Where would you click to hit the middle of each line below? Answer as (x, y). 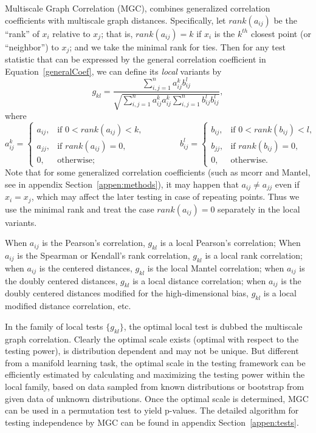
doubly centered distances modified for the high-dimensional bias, (127, 293)
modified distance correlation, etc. (68, 306)
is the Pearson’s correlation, (94, 243)
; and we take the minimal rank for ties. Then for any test (177, 46)
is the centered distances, (86, 268)
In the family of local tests (54, 326)
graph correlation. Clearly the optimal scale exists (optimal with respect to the (152, 339)
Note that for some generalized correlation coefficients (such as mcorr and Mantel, (158, 172)
